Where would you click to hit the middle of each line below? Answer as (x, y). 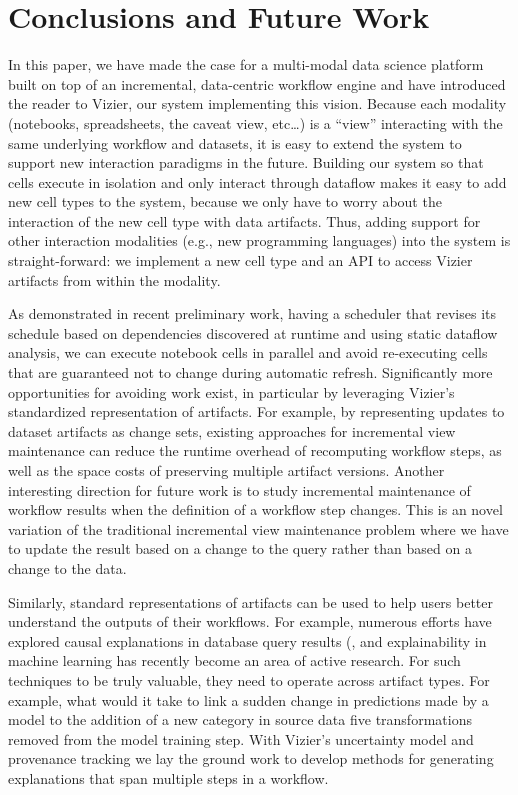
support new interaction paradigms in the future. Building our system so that (246, 162)
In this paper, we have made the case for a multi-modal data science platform (246, 64)
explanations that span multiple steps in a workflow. (168, 777)
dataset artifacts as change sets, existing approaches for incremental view (232, 430)
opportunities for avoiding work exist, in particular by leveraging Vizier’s (231, 391)
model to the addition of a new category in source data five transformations (240, 719)
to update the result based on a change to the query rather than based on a (240, 548)
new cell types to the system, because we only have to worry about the (225, 201)
